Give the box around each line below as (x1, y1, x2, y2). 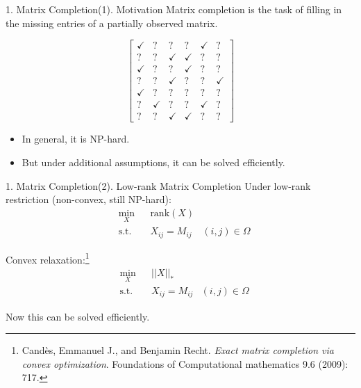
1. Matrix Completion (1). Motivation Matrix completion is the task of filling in (6, 2, 342, 16)
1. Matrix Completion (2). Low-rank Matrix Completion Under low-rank (6, 178, 311, 193)
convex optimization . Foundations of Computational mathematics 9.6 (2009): (22, 356, 349, 371)
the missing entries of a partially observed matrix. (6, 15, 218, 30)
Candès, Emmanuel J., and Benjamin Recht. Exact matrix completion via (22, 343, 334, 357)
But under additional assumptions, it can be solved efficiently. (22, 155, 285, 169)
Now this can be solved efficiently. (6, 309, 150, 323)
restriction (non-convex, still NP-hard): (6, 192, 171, 207)
